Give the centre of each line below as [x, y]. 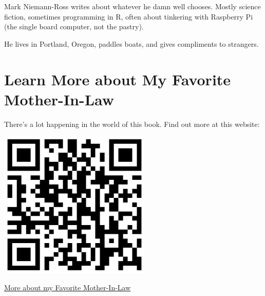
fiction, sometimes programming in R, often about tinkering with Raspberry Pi [129, 16]
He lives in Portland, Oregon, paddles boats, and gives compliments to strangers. [131, 43]
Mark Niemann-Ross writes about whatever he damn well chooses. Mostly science [132, 6]
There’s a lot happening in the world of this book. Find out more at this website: [132, 124]
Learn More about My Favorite [118, 79]
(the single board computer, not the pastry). [74, 26]
